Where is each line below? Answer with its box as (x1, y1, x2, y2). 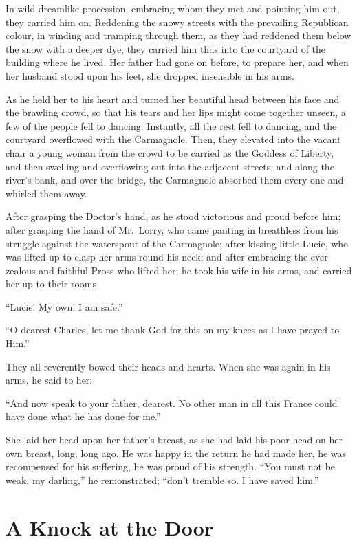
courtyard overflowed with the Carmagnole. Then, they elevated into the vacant (6, 132, 341, 146)
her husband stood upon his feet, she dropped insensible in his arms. (6, 68, 294, 82)
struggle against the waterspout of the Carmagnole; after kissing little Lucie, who (6, 236, 349, 250)
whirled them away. (6, 186, 87, 200)
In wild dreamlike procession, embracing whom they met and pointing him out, (6, 1, 340, 15)
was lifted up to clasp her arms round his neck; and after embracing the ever (6, 250, 328, 264)
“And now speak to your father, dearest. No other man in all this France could (6, 395, 338, 410)
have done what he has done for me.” (6, 409, 161, 423)
